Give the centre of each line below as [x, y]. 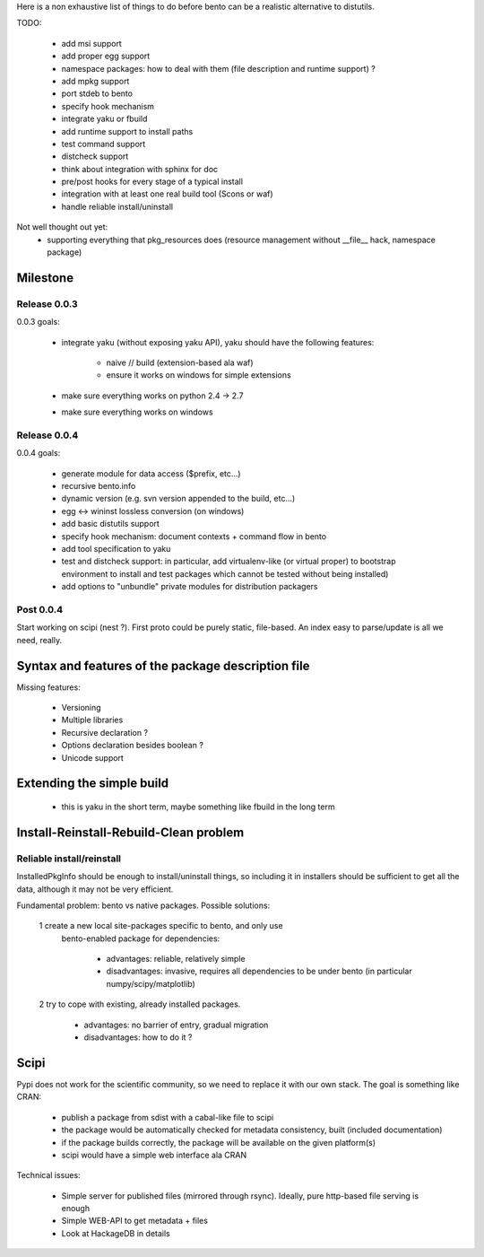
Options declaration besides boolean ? [132, 746]
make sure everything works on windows [138, 412]
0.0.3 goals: [38, 322]
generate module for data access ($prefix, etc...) [151, 473]
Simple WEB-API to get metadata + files [134, 1221]
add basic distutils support [111, 524]
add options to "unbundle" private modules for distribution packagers [190, 587]
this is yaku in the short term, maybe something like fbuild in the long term [198, 807]
